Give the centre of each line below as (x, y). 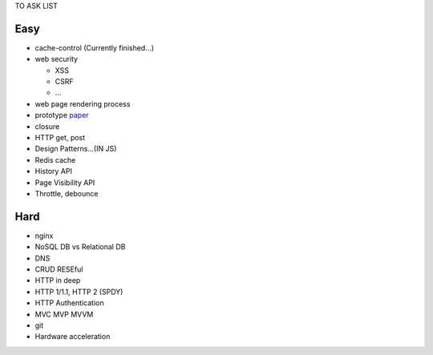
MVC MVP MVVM (64, 314)
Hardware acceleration (73, 337)
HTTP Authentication (69, 303)
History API (53, 171)
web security (57, 59)
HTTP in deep (58, 280)
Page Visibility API (65, 182)
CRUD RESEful (59, 269)
